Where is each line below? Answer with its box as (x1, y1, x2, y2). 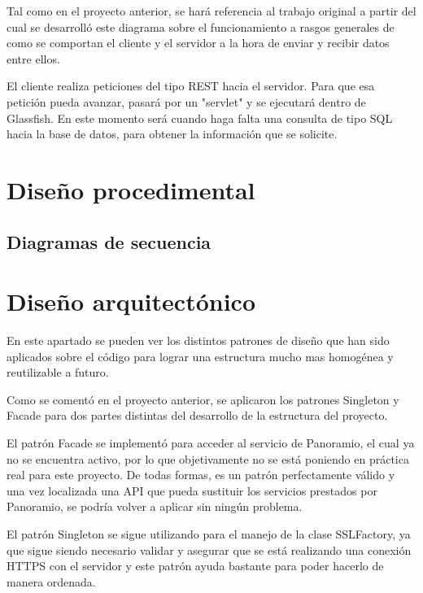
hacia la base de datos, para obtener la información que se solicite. (7, 125, 338, 142)
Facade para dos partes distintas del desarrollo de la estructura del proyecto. (7, 407, 388, 424)
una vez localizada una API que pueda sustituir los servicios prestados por (7, 482, 377, 499)
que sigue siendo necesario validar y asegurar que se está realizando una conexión (7, 541, 412, 558)
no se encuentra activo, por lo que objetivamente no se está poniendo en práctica (7, 450, 409, 467)
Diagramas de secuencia (7, 229, 211, 254)
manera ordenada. (7, 573, 96, 590)
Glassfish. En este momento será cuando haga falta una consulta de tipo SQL (7, 109, 393, 126)
